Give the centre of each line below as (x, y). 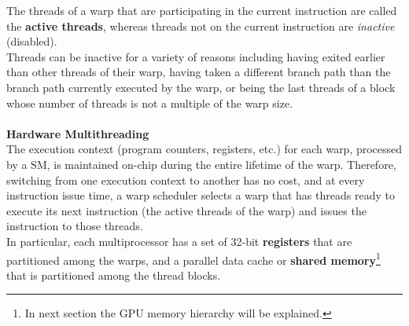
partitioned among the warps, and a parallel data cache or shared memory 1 (193, 258)
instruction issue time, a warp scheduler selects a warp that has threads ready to (201, 195)
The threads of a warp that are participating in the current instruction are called (202, 10)
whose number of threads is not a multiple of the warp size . (150, 103)
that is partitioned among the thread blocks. (114, 275)
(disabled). (32, 41)
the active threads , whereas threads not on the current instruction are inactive (201, 26)
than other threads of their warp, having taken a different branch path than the (199, 72)
